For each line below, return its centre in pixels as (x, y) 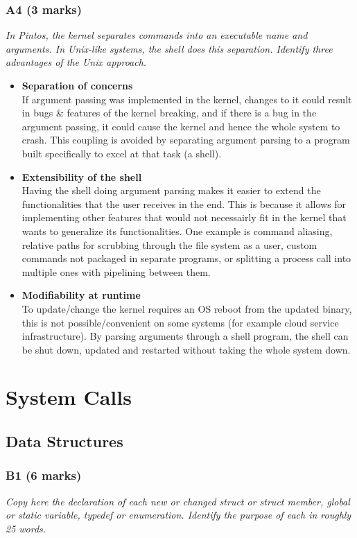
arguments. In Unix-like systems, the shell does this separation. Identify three (169, 48)
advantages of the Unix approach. (76, 62)
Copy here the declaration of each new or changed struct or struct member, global (178, 501)
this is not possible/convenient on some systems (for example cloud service (180, 322)
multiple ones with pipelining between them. (116, 271)
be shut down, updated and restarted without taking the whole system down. (186, 349)
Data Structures (64, 441)
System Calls (69, 397)
